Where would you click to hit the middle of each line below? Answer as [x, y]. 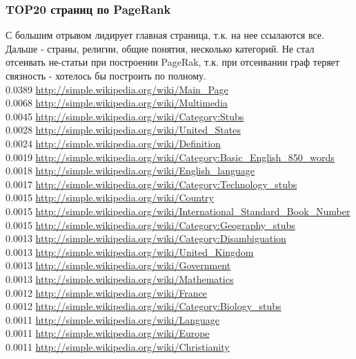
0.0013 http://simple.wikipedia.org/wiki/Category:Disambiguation [146, 238]
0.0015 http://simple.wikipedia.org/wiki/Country [110, 197]
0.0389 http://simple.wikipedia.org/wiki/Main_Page [117, 89]
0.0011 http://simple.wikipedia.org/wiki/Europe [108, 333]
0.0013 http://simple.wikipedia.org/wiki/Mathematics [120, 278]
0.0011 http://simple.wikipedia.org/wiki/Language [112, 319]
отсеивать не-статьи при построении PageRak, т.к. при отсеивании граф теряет [172, 62]
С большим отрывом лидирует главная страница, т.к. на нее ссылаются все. [165, 35]
